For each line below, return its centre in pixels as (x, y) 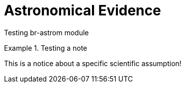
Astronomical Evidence (83, 10)
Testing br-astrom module (46, 32)
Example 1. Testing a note (46, 48)
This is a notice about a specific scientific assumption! (93, 63)
